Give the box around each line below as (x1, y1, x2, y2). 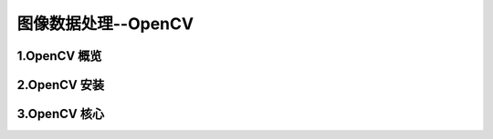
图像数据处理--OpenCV (16, 14, 194, 34)
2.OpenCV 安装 (16, 77, 105, 93)
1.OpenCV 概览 (16, 48, 102, 64)
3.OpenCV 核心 (16, 106, 105, 122)
